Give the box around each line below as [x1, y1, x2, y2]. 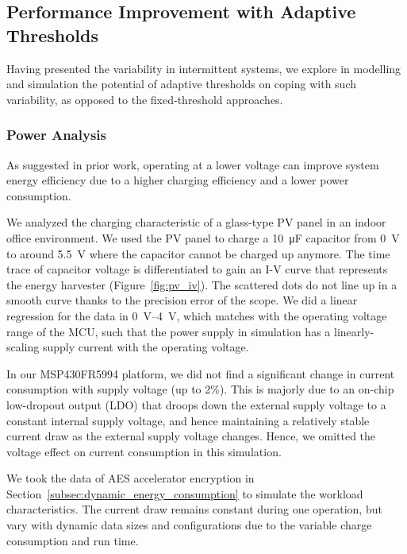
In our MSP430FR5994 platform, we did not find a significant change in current [6, 365, 395, 382]
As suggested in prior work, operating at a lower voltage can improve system [6, 156, 379, 172]
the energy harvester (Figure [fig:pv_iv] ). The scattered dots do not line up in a [6, 276, 397, 292]
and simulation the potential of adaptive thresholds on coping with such [6, 76, 356, 92]
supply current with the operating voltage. [42, 339, 249, 355]
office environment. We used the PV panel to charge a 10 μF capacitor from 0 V [6, 229, 400, 246]
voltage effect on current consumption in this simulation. [6, 443, 282, 459]
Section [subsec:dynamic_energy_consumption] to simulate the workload [6, 485, 363, 502]
